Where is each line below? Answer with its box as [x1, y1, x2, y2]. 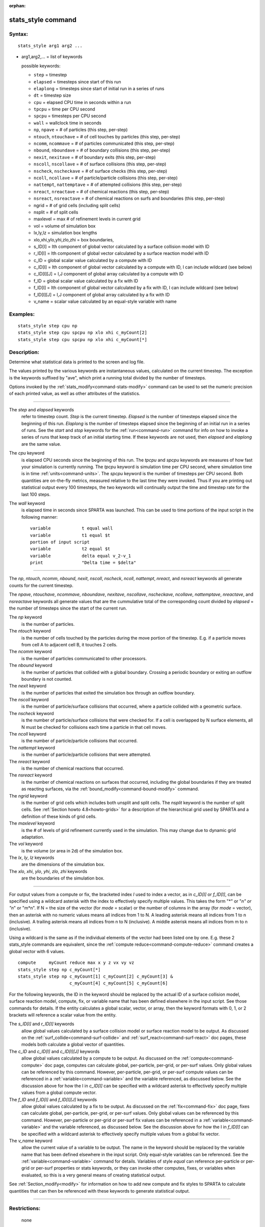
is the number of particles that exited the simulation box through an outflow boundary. [21, 690, 195, 695]
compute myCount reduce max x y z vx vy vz [18, 960, 134, 965]
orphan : [9, 3, 26, 8]
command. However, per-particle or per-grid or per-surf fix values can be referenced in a [21, 1117, 202, 1123]
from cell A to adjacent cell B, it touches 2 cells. [21, 641, 118, 647]
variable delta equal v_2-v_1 [30, 553, 131, 559]
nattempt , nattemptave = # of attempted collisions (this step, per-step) [33, 182, 182, 187]
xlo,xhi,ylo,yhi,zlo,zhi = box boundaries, [33, 237, 114, 242]
